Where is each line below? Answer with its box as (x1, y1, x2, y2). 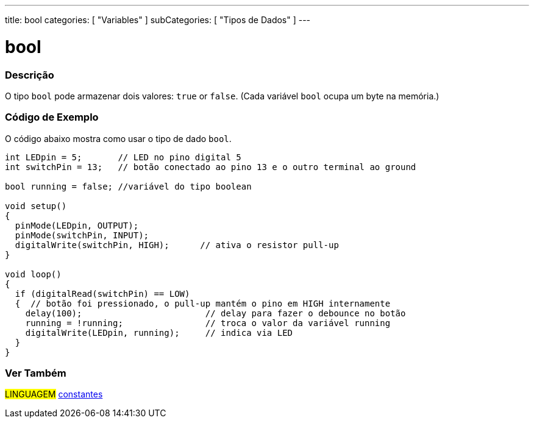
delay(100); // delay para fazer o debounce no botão (25, 308, 406, 318)
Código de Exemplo (5, 111, 99, 124)
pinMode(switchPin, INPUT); (15, 230, 149, 240)
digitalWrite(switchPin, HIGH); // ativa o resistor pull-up (15, 240, 339, 250)
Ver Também (5, 367, 66, 379)
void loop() (5, 269, 62, 279)
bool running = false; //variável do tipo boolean (5, 181, 252, 191)
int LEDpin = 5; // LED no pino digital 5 (5, 152, 241, 162)
